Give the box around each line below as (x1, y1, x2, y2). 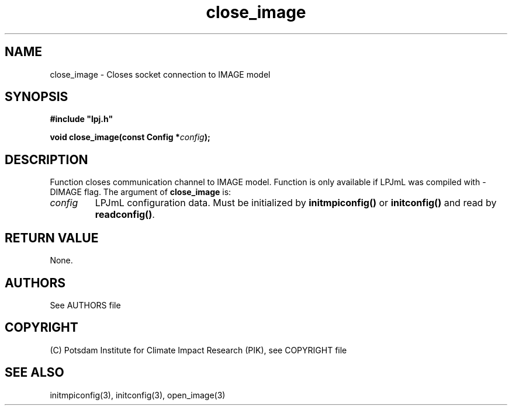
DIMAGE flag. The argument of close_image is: (50, 187, 231, 197)
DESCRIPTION (5, 152, 88, 167)
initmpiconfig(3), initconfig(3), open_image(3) (50, 390, 226, 400)
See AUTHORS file (50, 300, 121, 310)
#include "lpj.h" (50, 114, 113, 124)
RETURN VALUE (5, 230, 99, 245)
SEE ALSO (5, 365, 64, 380)
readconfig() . (95, 209, 155, 221)
